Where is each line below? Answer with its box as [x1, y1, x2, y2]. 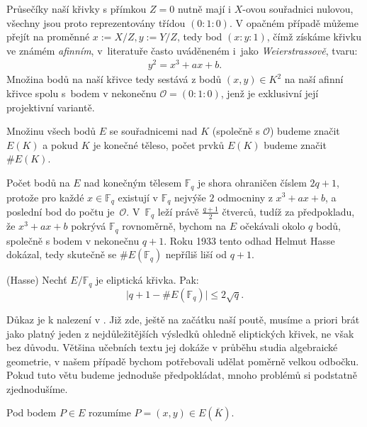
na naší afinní [284, 72, 344, 87]
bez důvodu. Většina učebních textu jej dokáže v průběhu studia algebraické [6, 340, 338, 355]
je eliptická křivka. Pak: [96, 272, 199, 287]
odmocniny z [218, 189, 273, 204]
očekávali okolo [239, 218, 305, 233]
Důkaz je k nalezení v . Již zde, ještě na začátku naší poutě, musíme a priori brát [6, 311, 360, 326]
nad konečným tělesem [84, 175, 182, 190]
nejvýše [174, 189, 206, 204]
